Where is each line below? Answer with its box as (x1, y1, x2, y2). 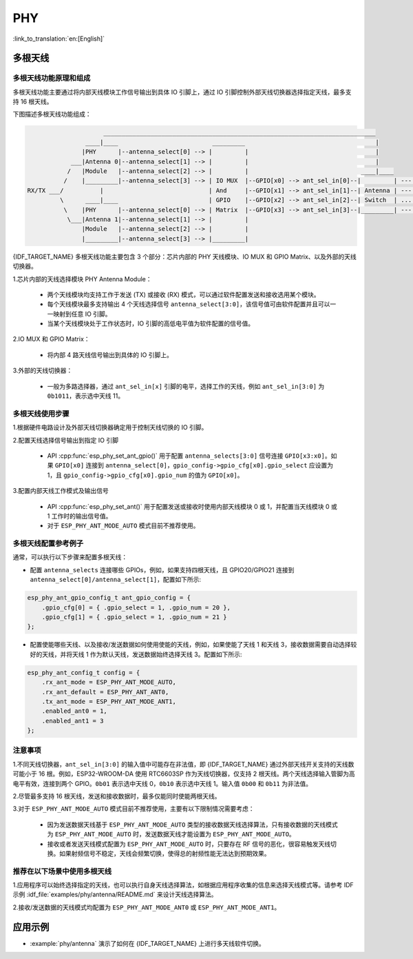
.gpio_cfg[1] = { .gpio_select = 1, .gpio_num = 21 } (41, 614, 227, 620)
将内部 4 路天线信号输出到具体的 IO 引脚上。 (47, 350, 173, 359)
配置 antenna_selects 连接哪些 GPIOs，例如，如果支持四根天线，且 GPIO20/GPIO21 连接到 (30, 565, 295, 574)
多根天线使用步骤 (12, 409, 70, 418)
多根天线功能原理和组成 (12, 73, 91, 83)
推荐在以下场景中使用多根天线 (12, 866, 112, 876)
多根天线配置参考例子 (12, 538, 84, 548)
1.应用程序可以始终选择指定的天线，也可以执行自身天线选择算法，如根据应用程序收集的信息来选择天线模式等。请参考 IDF (12, 881, 354, 889)
